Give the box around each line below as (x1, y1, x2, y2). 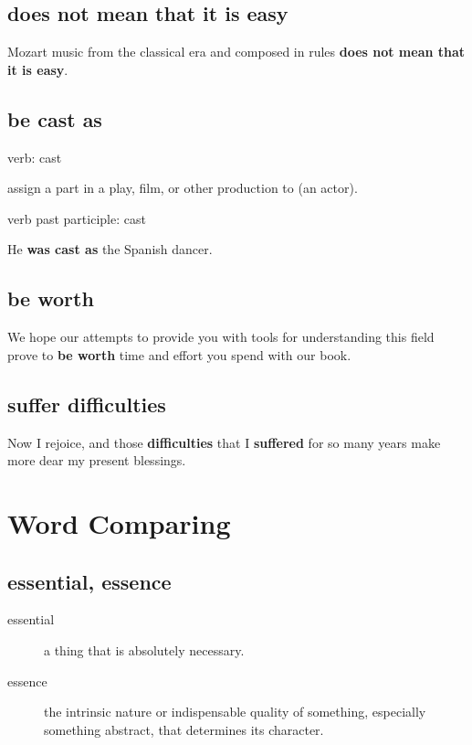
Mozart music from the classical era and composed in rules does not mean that (7, 42, 466, 61)
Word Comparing (7, 504, 231, 541)
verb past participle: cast (7, 208, 146, 228)
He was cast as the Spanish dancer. (7, 239, 213, 259)
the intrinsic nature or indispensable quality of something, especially (44, 702, 426, 721)
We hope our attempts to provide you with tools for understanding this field (7, 327, 435, 346)
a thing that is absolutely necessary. (44, 640, 245, 659)
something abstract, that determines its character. (44, 719, 324, 739)
